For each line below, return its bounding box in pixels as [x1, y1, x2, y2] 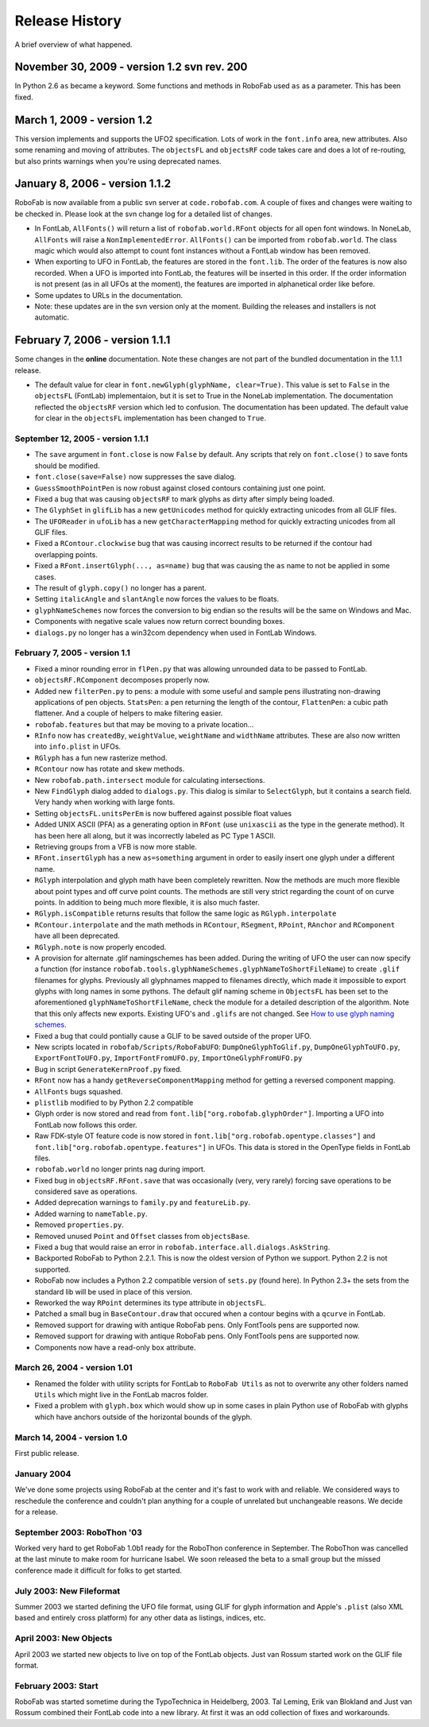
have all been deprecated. [34, 931, 121, 941]
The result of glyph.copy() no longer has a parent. [34, 583, 207, 593]
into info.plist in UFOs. [34, 742, 122, 751]
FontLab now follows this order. [34, 1120, 138, 1129]
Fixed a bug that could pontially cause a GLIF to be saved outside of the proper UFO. [34, 1031, 311, 1040]
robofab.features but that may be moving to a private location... [34, 719, 254, 729]
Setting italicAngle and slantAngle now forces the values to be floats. [34, 594, 280, 604]
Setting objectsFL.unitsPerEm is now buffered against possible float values [34, 808, 292, 818]
